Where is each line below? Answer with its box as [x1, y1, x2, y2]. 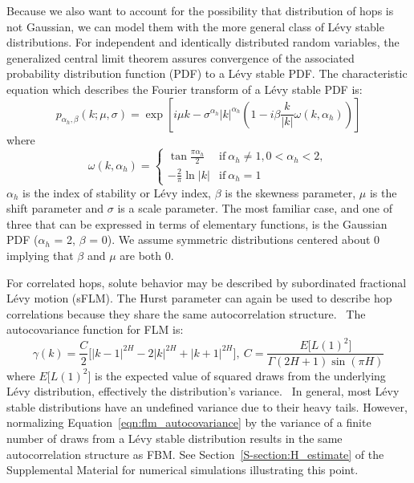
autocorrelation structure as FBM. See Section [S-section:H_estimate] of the [6, 445, 384, 462]
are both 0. [120, 247, 174, 263]
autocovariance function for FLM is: [6, 321, 184, 338]
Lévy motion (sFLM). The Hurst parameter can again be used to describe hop [6, 290, 392, 306]
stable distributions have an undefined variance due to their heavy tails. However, [6, 398, 408, 415]
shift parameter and [6, 200, 104, 217]
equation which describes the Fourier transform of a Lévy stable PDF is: [6, 80, 363, 97]
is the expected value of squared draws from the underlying [95, 367, 386, 384]
